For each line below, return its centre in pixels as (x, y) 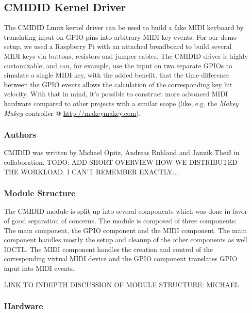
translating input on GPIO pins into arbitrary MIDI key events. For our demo (120, 37)
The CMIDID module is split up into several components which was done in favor (126, 211)
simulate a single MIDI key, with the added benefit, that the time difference (117, 75)
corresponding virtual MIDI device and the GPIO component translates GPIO (121, 258)
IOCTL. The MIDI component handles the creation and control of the (109, 249)
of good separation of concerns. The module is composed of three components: (120, 220)
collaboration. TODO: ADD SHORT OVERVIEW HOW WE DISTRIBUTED (121, 162)
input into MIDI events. (39, 268)
